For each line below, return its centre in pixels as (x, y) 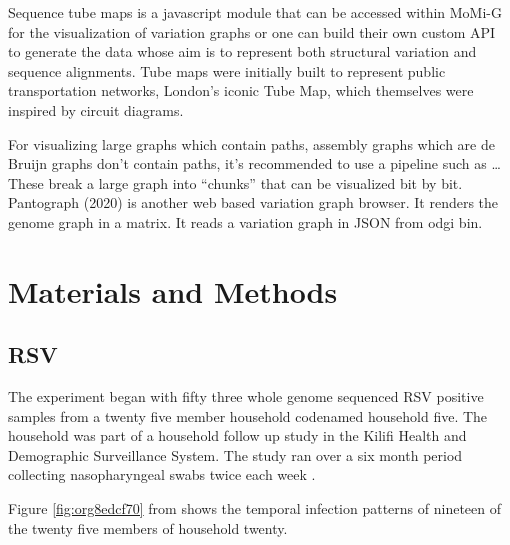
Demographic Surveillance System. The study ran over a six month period (235, 454)
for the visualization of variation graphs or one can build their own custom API (252, 31)
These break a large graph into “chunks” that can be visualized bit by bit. (235, 182)
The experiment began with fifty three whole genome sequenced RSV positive (246, 396)
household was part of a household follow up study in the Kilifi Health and (237, 435)
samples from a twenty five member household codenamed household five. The (248, 415)
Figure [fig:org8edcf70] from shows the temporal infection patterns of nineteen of (254, 508)
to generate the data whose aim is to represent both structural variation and (242, 51)
